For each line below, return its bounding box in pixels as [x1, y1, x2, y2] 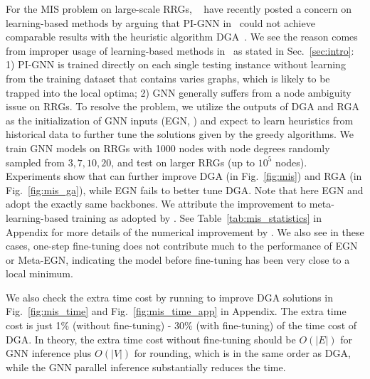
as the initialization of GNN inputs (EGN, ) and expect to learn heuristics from [6, 112, 354, 127]
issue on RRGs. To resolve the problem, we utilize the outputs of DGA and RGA [6, 99, 359, 114]
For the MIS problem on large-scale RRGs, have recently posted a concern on [6, 1, 352, 16]
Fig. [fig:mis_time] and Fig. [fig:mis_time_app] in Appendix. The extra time [6, 304, 347, 319]
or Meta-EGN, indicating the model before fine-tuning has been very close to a [6, 252, 350, 267]
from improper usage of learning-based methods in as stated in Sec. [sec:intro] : [6, 43, 354, 58]
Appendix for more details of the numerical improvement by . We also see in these [6, 224, 364, 239]
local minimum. [6, 266, 73, 281]
